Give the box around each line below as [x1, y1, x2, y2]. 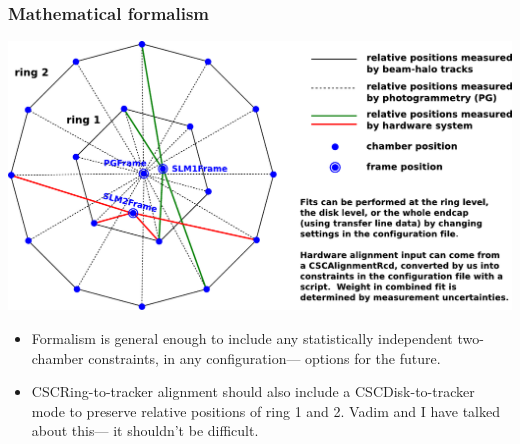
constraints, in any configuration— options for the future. [88, 347, 441, 368]
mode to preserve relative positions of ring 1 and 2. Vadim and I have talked [31, 400, 501, 421]
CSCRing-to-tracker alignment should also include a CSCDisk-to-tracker [31, 381, 475, 402]
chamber [31, 347, 84, 368]
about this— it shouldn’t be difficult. [31, 420, 259, 441]
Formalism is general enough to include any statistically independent [31, 328, 453, 349]
